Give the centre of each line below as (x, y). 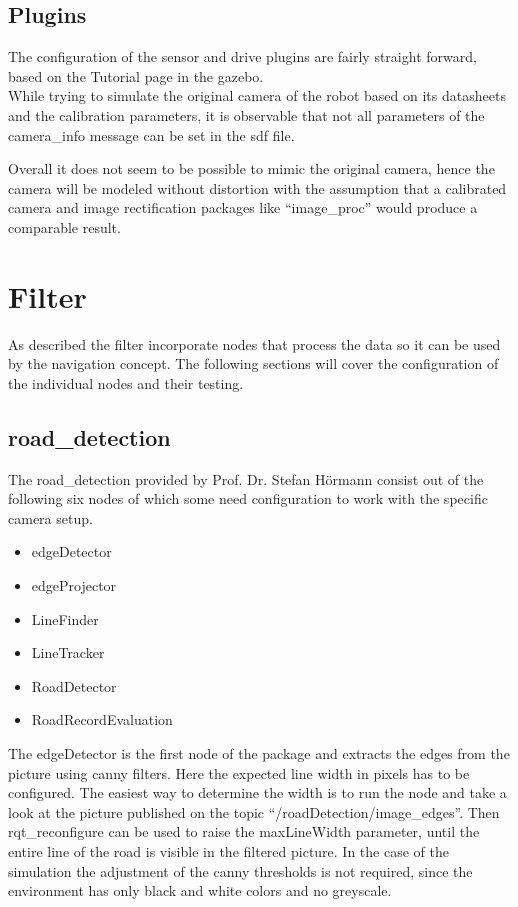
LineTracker (68, 652)
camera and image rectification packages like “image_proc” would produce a (243, 207)
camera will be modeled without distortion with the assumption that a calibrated (257, 187)
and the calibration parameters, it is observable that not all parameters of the (246, 114)
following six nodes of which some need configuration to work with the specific (248, 498)
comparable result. (64, 226)
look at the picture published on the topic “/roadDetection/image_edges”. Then (254, 811)
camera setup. (50, 517)
